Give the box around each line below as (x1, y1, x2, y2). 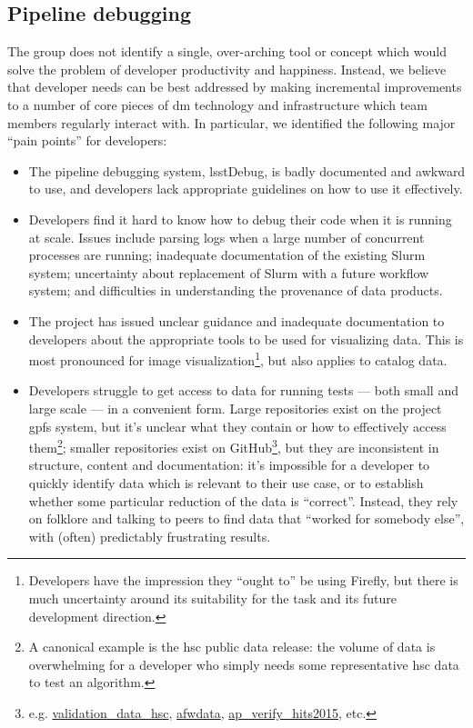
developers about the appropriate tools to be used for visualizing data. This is (28, 329, 464, 348)
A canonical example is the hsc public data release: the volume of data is (28, 637, 436, 656)
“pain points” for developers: (7, 131, 167, 150)
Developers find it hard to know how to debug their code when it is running (28, 209, 452, 228)
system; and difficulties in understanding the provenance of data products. (28, 281, 443, 300)
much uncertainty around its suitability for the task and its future (28, 588, 397, 607)
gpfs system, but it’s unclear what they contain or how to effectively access (28, 416, 447, 435)
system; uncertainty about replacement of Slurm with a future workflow (28, 263, 429, 282)
